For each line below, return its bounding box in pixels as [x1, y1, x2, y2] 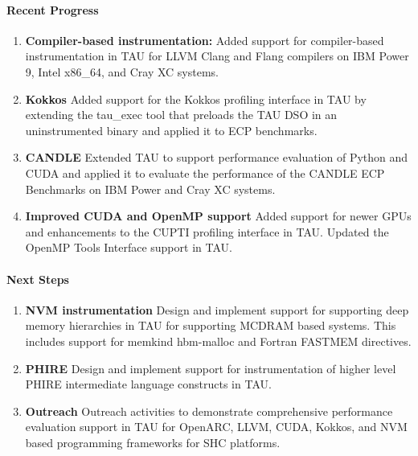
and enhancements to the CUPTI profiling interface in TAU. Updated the [25, 223, 389, 240]
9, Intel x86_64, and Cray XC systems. [25, 63, 219, 80]
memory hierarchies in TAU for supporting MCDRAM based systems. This [25, 317, 396, 334]
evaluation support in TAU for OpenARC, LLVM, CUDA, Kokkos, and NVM [25, 418, 408, 435]
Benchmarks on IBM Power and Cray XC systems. [25, 180, 276, 197]
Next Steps [6, 270, 69, 287]
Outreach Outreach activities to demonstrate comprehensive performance [25, 402, 393, 419]
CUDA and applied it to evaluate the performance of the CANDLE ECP [25, 164, 385, 181]
